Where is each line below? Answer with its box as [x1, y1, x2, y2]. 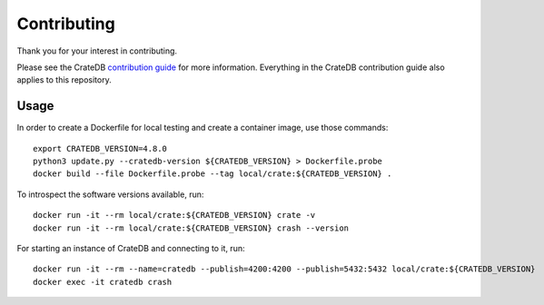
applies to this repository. [16, 74, 113, 85]
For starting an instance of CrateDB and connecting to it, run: [16, 242, 245, 253]
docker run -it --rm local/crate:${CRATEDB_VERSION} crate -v [33, 210, 316, 221]
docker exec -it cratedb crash [33, 277, 173, 287]
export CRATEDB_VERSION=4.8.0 [33, 143, 168, 153]
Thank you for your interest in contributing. [16, 45, 177, 56]
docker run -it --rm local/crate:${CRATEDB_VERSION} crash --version [33, 222, 350, 233]
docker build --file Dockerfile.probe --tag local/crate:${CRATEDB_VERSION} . [33, 169, 392, 179]
